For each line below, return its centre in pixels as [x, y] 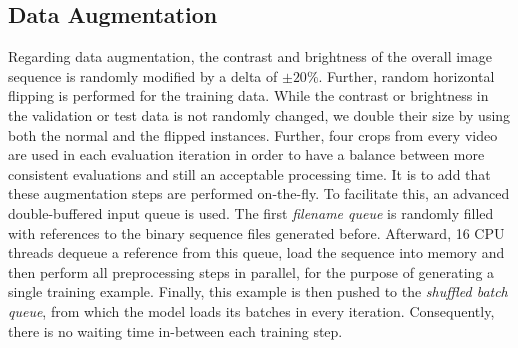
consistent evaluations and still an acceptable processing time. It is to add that [249, 173]
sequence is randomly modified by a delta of [143, 75]
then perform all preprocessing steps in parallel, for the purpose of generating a [251, 271]
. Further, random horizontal [406, 75]
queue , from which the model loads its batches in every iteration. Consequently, [251, 310]
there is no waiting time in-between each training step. [175, 330]
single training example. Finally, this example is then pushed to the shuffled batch [258, 291]
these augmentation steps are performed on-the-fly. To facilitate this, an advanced [259, 193]
